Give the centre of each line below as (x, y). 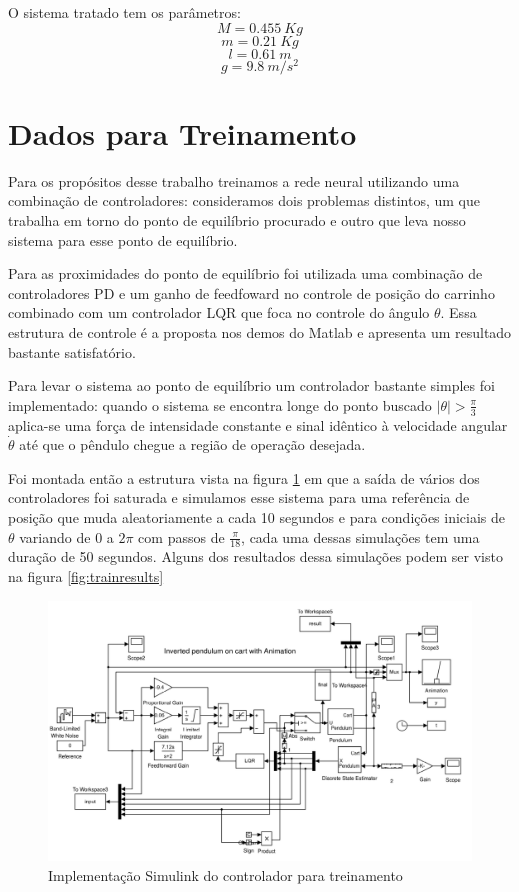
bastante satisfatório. (72, 351)
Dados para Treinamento (182, 132)
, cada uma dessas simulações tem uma (360, 536)
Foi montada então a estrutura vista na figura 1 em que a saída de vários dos (244, 477)
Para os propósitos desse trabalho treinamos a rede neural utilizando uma (234, 180)
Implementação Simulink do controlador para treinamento (225, 875)
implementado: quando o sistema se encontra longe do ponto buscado (220, 404)
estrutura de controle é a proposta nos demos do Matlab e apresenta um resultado (260, 331)
